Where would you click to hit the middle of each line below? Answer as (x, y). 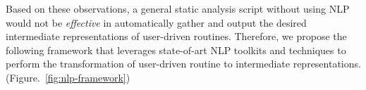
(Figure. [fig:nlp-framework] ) (68, 77)
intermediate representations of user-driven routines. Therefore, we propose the (176, 36)
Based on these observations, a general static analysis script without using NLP (178, 8)
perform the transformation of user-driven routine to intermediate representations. (183, 64)
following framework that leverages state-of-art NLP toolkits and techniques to (176, 50)
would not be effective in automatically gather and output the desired (156, 22)
